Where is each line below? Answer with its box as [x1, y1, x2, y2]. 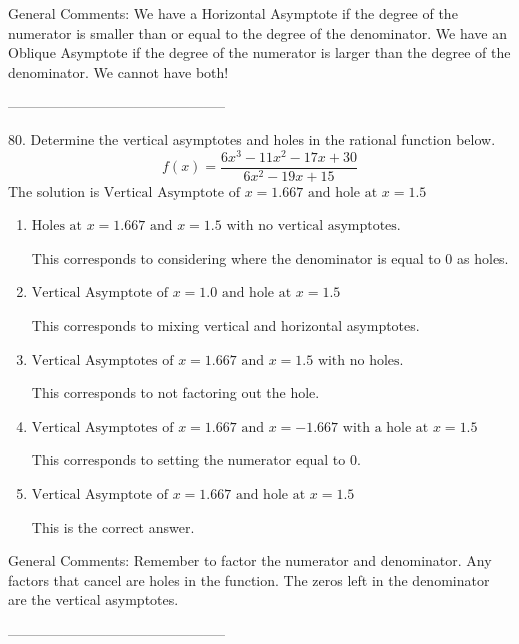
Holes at [31, 219, 83, 234]
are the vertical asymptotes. [8, 589, 179, 610]
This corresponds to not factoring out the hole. [31, 382, 320, 403]
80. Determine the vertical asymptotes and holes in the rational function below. [8, 128, 496, 149]
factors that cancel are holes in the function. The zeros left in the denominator [8, 569, 490, 590]
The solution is [8, 180, 100, 201]
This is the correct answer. [31, 516, 195, 537]
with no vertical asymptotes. [226, 219, 401, 234]
